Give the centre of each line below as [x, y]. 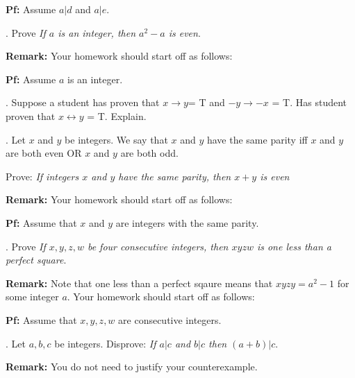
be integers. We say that [116, 139]
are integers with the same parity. [187, 222]
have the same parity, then [175, 176]
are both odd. [149, 153]
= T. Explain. [117, 115]
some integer [32, 297]
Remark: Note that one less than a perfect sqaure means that [139, 283]
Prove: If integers [42, 176]
